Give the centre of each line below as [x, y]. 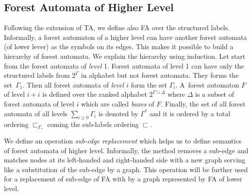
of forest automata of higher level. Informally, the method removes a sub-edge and [126, 150]
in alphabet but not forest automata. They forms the [160, 75]
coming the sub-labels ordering [93, 124]
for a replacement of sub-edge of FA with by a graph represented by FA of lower [123, 179]
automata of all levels [36, 113]
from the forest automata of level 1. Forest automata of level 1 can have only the [124, 65]
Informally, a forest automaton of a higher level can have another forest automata [126, 37]
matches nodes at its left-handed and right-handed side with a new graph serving [125, 160]
